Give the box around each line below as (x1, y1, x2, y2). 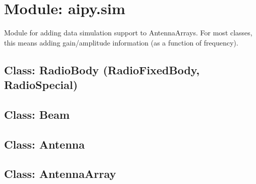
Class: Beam (4, 106, 70, 122)
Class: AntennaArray (4, 166, 116, 181)
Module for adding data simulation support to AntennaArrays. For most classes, (4, 27, 252, 38)
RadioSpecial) (4, 77, 78, 93)
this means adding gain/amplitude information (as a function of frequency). (4, 37, 238, 48)
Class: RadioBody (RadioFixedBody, (4, 62, 200, 77)
